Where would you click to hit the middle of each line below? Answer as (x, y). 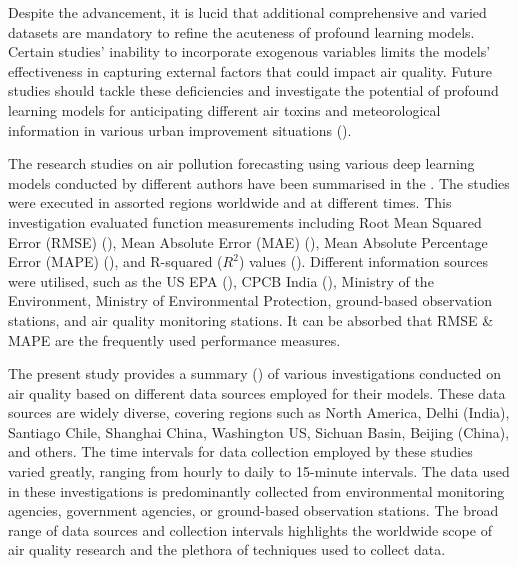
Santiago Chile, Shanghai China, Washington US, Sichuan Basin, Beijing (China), (259, 431)
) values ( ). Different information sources (363, 261)
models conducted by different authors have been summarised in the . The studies (259, 182)
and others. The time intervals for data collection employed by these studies (240, 451)
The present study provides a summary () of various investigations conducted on (255, 373)
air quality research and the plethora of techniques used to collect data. (227, 549)
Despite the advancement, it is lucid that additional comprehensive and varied (247, 12)
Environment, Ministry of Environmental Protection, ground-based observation (250, 300)
